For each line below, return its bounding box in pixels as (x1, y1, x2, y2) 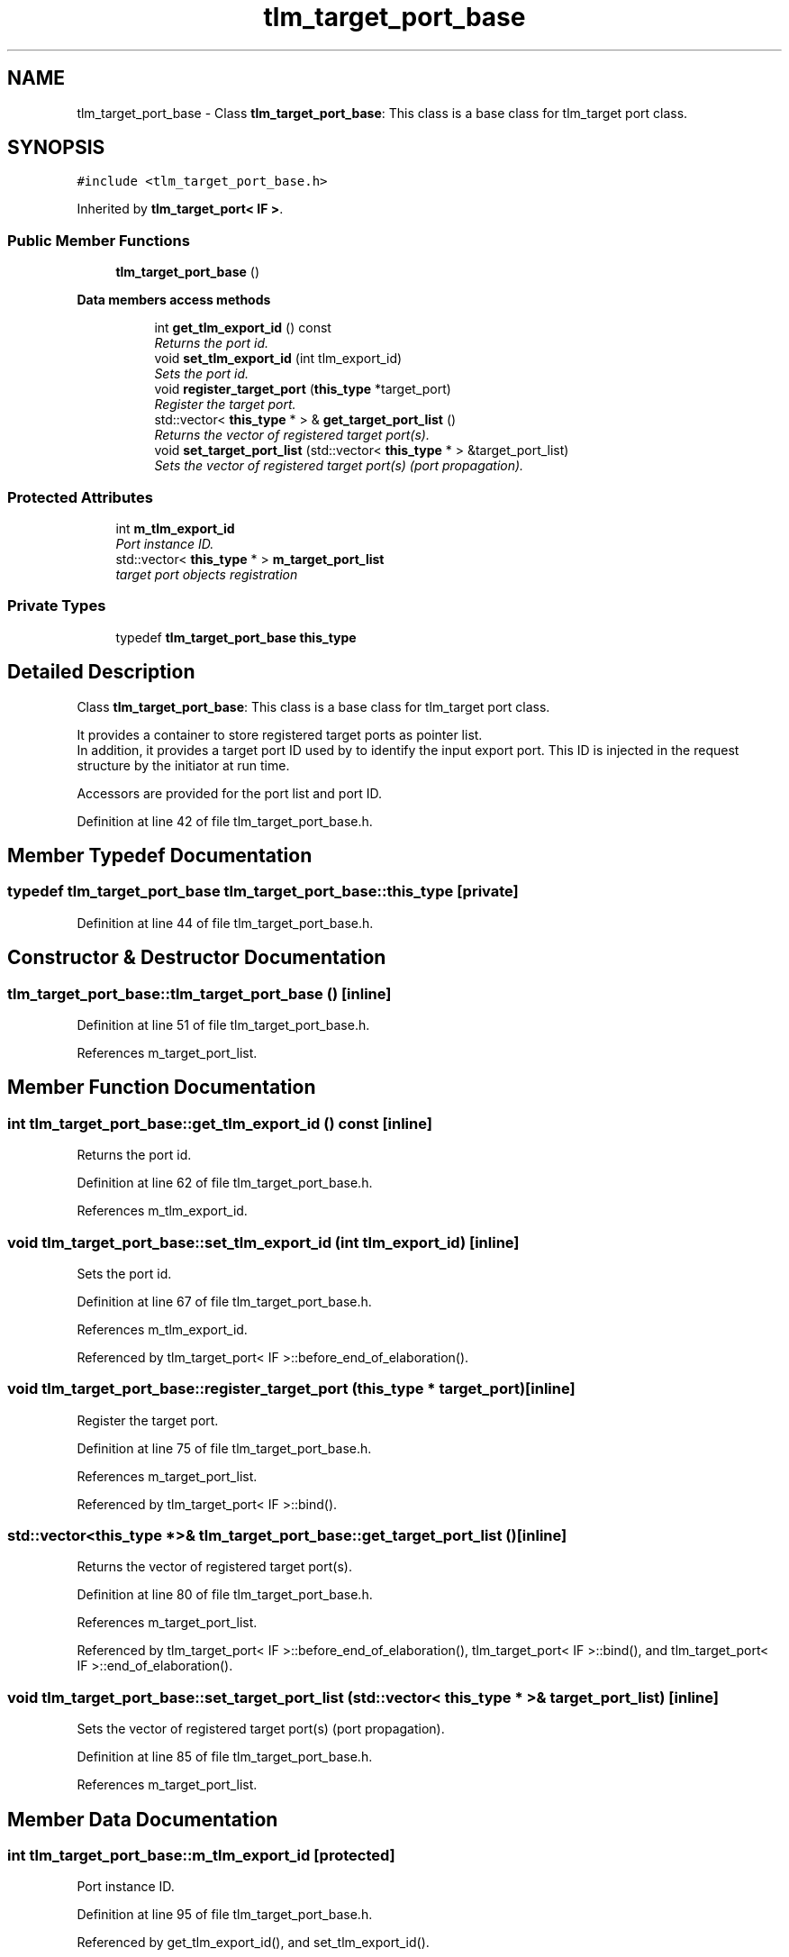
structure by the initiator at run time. (77, 757, 290, 773)
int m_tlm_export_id (115, 520, 235, 536)
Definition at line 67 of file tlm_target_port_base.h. (77, 1293, 372, 1309)
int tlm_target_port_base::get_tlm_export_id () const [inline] (7, 1114, 432, 1133)
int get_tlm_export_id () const (154, 320, 331, 336)
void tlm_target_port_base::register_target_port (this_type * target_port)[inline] (7, 1379, 576, 1398)
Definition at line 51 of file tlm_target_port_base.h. (77, 1016, 370, 1033)
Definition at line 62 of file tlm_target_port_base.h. (77, 1175, 373, 1191)
